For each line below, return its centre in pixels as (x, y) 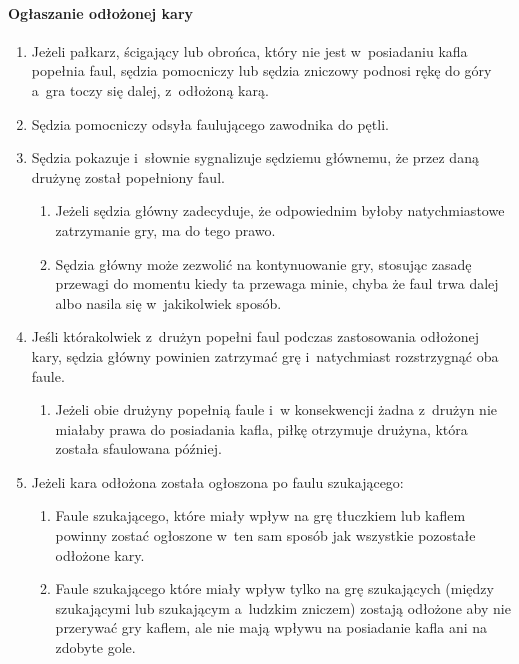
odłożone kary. (100, 554)
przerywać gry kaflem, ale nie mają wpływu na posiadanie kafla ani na (271, 627)
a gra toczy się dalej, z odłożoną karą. (150, 89)
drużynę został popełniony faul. (128, 176)
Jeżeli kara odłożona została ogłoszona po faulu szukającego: (217, 481)
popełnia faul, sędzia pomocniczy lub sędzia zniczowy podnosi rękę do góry (261, 70)
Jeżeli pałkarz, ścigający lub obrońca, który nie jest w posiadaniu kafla (249, 50)
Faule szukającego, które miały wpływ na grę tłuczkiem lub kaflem (260, 515)
